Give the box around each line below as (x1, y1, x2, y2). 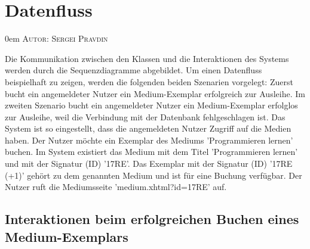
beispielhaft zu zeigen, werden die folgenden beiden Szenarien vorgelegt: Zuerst (5, 75, 293, 88)
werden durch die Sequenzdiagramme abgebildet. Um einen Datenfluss (5, 64, 262, 76)
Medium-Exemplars (5, 227, 128, 245)
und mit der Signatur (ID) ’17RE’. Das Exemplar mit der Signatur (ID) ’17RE (5, 157, 293, 170)
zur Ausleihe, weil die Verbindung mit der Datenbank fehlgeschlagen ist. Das (5, 110, 286, 123)
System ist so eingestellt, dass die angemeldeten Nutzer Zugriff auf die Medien (5, 122, 291, 135)
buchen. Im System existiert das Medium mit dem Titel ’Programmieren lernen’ (5, 145, 298, 158)
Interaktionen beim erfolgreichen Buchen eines (5, 210, 299, 228)
